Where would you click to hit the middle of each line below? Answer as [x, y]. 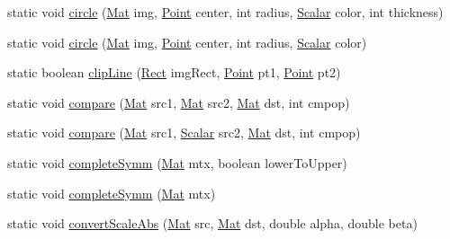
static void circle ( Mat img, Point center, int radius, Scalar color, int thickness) [225, 12]
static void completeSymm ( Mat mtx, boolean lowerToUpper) [177, 162]
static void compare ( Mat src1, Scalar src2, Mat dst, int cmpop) [184, 133]
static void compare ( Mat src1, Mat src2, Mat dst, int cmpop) [179, 102]
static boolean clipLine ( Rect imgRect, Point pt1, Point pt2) [174, 72]
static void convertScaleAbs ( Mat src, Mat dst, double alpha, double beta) [212, 223]
